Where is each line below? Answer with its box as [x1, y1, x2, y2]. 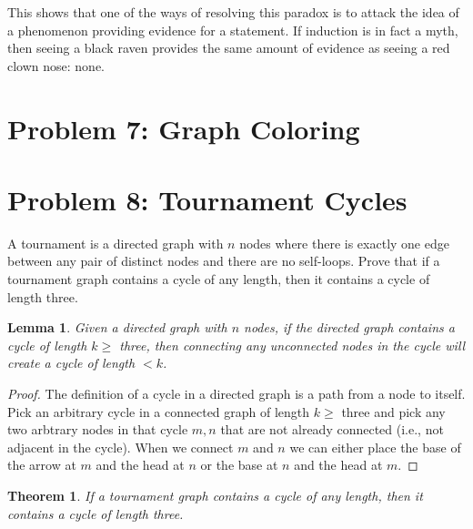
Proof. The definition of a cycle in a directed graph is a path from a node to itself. [7, 384, 466, 403]
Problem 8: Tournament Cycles [7, 180, 408, 218]
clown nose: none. [7, 56, 106, 75]
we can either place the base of [289, 437, 461, 456]
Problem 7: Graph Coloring [7, 109, 360, 147]
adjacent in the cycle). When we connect [7, 437, 234, 456]
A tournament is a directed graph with [7, 233, 224, 252]
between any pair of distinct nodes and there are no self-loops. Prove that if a [7, 251, 440, 270]
